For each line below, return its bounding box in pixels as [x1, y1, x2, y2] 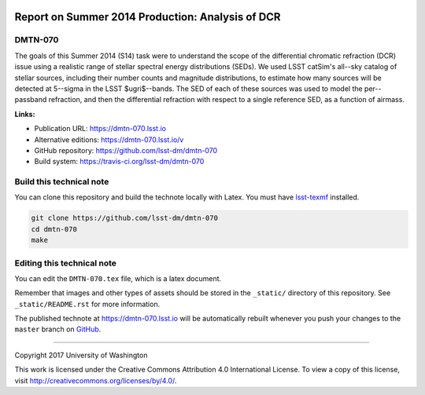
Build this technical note [14, 177, 109, 188]
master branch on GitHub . [14, 324, 102, 334]
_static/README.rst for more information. [14, 299, 161, 309]
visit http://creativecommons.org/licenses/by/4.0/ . [14, 375, 177, 385]
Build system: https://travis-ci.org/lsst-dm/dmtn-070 [34, 157, 205, 166]
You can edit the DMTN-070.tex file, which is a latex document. [14, 273, 222, 283]
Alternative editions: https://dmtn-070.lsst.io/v [34, 134, 184, 144]
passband [14, 95, 47, 104]
